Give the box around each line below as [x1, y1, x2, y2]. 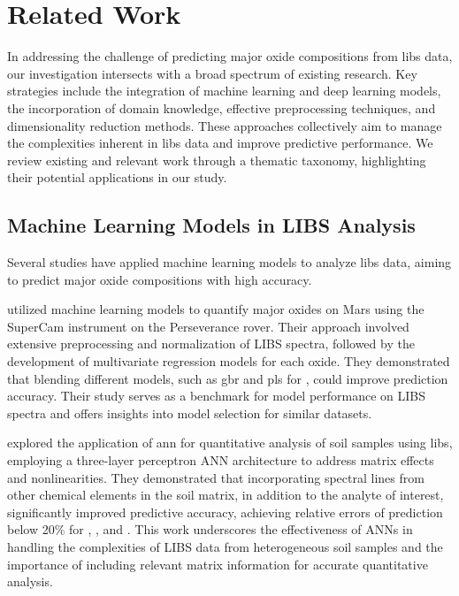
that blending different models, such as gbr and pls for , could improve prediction [7, 369, 448, 387]
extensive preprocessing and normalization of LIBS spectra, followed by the [7, 334, 415, 353]
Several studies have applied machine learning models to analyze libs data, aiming [7, 253, 452, 271]
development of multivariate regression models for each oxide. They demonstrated [7, 352, 450, 371]
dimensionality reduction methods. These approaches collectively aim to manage [7, 116, 442, 134]
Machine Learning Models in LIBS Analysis [7, 211, 416, 239]
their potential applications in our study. [7, 168, 227, 187]
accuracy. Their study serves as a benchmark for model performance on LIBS [7, 386, 426, 405]
